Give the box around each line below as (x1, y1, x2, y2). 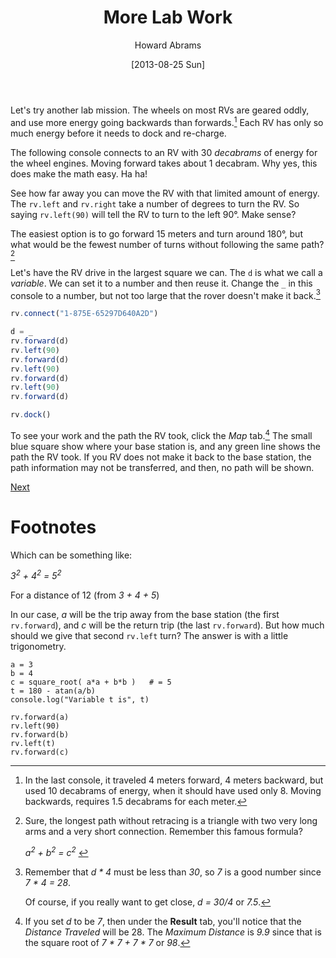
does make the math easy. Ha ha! (10, 167, 148, 180)
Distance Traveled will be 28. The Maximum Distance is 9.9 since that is (24, 926, 322, 938)
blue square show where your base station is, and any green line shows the (10, 440, 321, 452)
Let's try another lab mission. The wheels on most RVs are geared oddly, (10, 104, 310, 116)
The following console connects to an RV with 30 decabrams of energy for (10, 146, 318, 158)
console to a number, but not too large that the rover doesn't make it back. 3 (10, 287, 321, 301)
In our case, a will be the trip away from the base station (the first (10, 609, 280, 621)
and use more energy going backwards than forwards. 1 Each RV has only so (10, 114, 324, 128)
